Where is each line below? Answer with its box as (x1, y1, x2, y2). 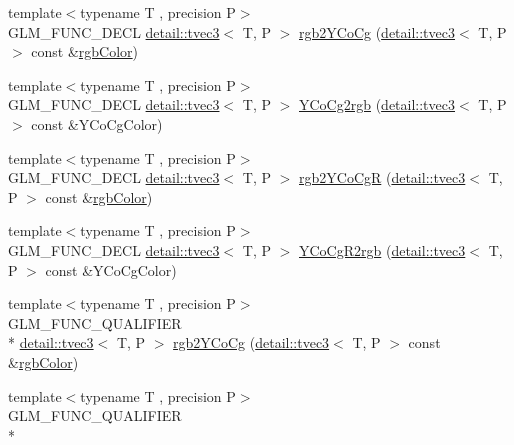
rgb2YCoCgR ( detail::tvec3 (299, 167, 466, 188)
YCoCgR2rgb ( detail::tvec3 (299, 239, 466, 260)
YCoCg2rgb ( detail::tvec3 (299, 94, 456, 115)
